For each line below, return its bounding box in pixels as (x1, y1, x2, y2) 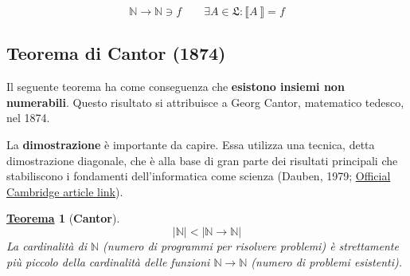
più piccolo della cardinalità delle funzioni (6, 253, 210, 270)
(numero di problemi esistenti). (251, 253, 403, 270)
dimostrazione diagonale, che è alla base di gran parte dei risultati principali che (6, 152, 398, 168)
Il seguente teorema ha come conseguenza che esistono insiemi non (6, 78, 345, 95)
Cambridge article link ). (6, 183, 123, 199)
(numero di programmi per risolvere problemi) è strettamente (103, 237, 399, 254)
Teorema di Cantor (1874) (6, 41, 226, 65)
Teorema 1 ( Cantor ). (6, 210, 120, 227)
